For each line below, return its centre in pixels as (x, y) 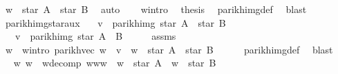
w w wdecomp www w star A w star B (115, 63)
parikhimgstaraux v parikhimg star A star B (115, 22)
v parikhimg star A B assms (95, 36)
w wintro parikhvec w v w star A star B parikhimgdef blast (169, 49)
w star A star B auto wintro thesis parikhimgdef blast (156, 9)
